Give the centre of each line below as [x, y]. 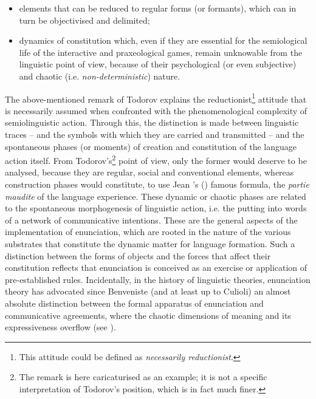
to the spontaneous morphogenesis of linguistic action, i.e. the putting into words [156, 208]
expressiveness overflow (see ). [60, 327]
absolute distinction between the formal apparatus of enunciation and [134, 303]
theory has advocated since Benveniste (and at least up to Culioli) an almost [148, 291]
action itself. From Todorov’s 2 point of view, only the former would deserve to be [156, 159]
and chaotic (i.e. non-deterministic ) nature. [100, 76]
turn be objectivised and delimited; [84, 20]
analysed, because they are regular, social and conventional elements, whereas [149, 172]
